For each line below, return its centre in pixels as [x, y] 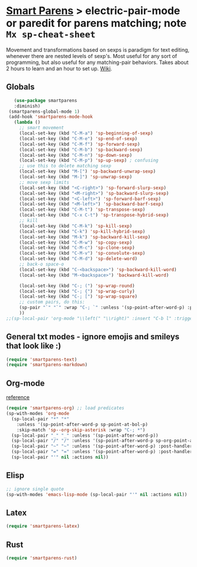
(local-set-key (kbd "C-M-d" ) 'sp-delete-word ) [78, 259]
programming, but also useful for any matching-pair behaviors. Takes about [97, 62]
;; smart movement [42, 128]
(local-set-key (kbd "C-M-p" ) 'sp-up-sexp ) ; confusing [89, 161]
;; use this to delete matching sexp [65, 166]
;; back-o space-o [42, 264]
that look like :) [34, 346]
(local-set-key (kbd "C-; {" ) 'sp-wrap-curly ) [77, 291]
